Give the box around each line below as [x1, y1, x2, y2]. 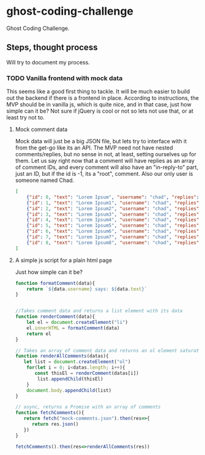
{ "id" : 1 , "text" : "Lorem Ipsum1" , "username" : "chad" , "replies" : [26, 200, 202, 206]
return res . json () [31, 421, 79, 427]
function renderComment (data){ [15, 314, 95, 320]
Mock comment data [15, 126, 68, 133]
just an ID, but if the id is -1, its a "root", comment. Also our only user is [15, 170, 193, 178]
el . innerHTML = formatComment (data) [26, 325, 120, 331]
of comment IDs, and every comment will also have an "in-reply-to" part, [15, 164, 199, 171]
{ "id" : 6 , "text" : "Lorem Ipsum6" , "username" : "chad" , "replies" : [26, 228, 202, 235]
